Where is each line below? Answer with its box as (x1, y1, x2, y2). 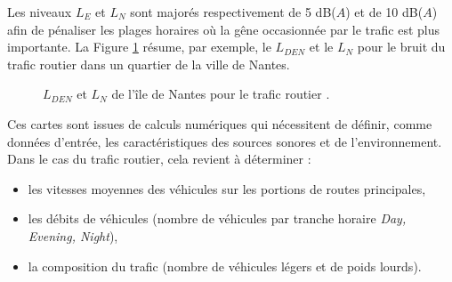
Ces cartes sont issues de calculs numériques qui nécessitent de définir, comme (7, 114, 432, 133)
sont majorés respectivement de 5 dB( (130, 3, 336, 20)
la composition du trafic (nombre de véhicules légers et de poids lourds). (28, 256, 422, 275)
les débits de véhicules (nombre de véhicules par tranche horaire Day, (28, 209, 407, 228)
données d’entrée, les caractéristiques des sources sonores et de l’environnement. (7, 132, 442, 150)
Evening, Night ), (28, 226, 118, 245)
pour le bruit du (357, 37, 446, 56)
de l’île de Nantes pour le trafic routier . (111, 85, 330, 103)
